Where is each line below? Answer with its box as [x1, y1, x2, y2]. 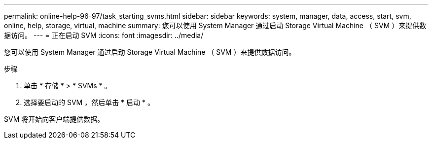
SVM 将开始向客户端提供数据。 [4, 115, 105, 123]
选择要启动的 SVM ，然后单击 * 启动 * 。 [24, 98, 154, 107]
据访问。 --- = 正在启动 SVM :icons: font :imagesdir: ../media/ [4, 31, 204, 39]
